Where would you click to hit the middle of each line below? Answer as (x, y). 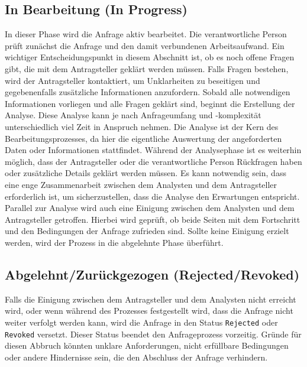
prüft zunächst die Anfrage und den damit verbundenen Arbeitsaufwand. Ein (145, 45)
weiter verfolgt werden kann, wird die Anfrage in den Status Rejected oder (141, 322)
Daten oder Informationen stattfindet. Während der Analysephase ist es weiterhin (153, 150)
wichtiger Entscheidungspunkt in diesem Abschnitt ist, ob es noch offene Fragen (150, 57)
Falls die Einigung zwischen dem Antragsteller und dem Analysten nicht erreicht (151, 299)
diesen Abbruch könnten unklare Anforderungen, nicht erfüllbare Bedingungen (147, 345)
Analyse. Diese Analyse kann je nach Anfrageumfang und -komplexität (133, 115)
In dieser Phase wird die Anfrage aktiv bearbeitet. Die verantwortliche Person (146, 34)
